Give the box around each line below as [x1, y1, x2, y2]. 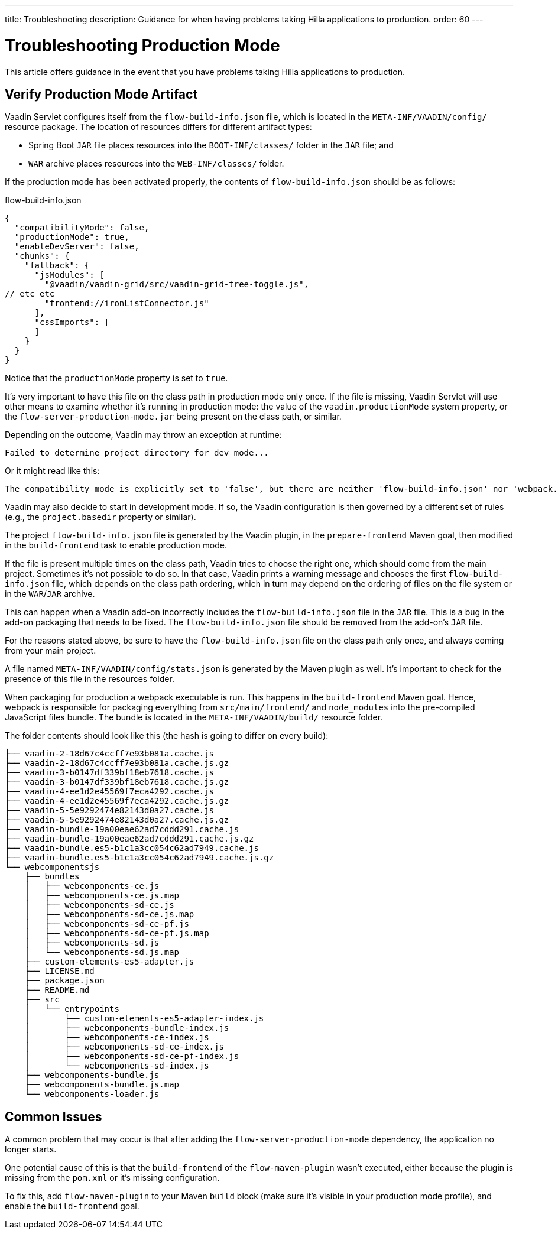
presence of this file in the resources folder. [5, 674, 174, 684]
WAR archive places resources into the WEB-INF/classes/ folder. [28, 158, 284, 169]
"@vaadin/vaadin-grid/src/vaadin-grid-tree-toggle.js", [44, 280, 309, 290]
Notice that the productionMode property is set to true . [5, 373, 228, 384]
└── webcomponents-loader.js [24, 1089, 160, 1099]
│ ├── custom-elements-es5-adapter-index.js [24, 1014, 264, 1024]
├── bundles [24, 872, 80, 882]
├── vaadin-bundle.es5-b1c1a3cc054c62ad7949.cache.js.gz [5, 853, 274, 863]
